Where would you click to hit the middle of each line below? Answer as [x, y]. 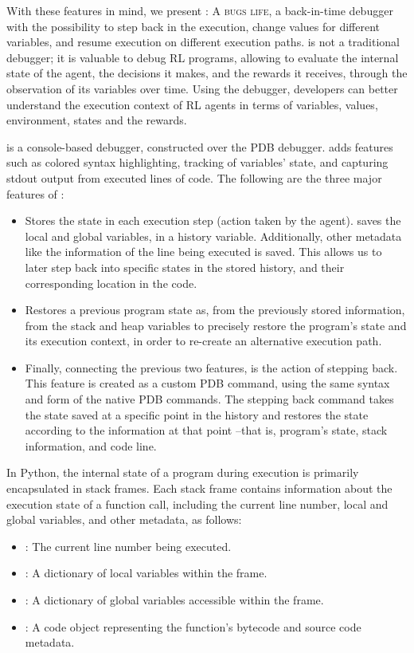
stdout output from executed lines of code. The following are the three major [194, 177]
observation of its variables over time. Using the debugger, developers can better [202, 88]
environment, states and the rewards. [97, 120]
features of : [35, 193]
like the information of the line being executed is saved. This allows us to [203, 252]
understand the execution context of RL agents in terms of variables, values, [192, 104]
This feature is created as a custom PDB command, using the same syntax [207, 383]
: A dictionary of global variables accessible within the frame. [174, 600]
